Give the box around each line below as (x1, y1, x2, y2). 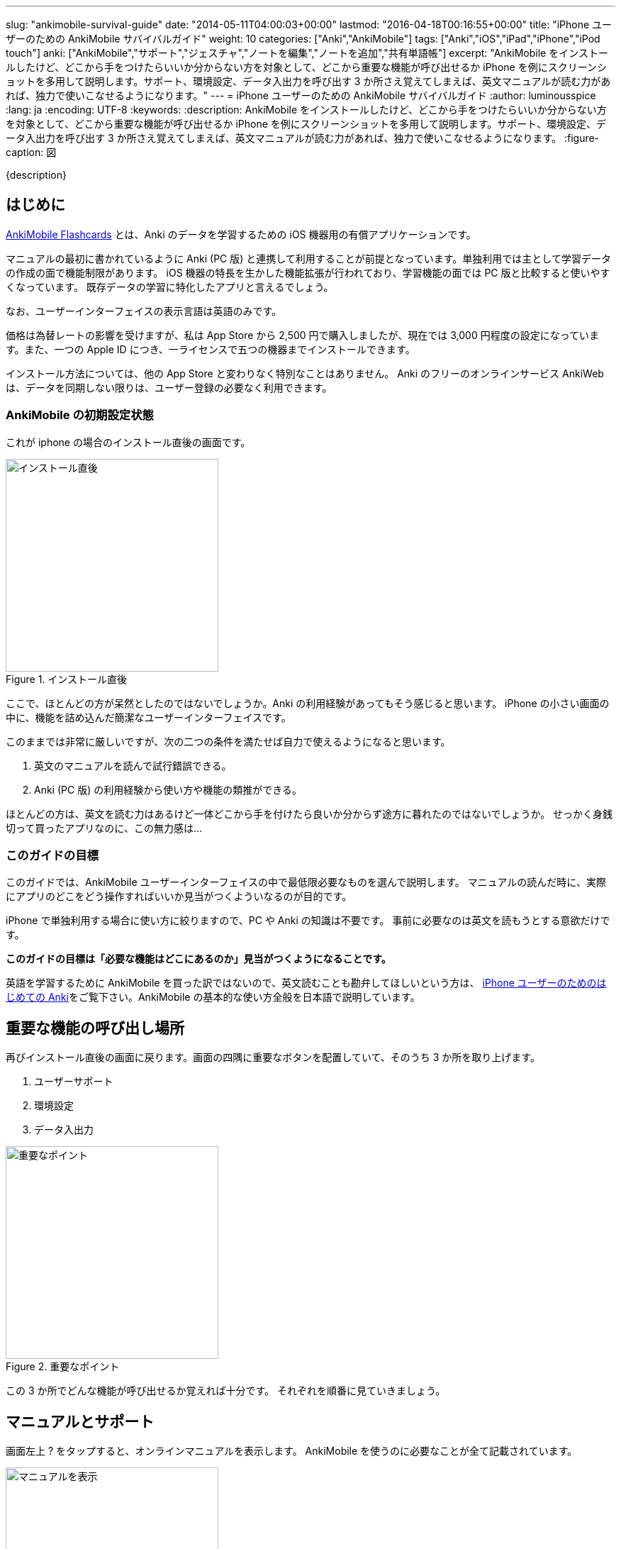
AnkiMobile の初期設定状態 (6, 408, 154, 423)
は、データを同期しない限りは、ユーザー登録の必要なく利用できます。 (6, 381, 332, 394)
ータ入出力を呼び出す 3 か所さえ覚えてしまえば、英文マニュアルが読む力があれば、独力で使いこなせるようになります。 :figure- (6, 132, 600, 144)
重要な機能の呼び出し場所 (6, 1018, 184, 1037)
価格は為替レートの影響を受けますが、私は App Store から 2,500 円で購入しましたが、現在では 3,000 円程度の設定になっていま (6, 328, 599, 341)
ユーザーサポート (34, 1075, 113, 1088)
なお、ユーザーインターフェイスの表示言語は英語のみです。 (6, 305, 282, 317)
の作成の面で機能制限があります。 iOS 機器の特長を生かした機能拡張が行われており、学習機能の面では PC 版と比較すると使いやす (6, 266, 610, 279)
